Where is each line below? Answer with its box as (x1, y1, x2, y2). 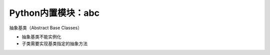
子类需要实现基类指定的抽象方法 (21, 41, 87, 47)
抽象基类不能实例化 (21, 34, 61, 40)
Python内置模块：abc (9, 7, 100, 18)
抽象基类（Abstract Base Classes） (9, 25, 82, 31)
